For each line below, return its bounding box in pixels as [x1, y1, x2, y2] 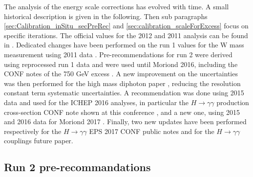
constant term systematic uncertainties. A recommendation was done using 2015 [4, 88, 244, 98]
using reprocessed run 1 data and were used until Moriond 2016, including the [4, 59, 238, 69]
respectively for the [4, 126, 62, 136]
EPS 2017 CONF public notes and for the [89, 126, 214, 136]
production [216, 97, 249, 107]
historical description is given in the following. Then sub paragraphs [4, 11, 208, 21]
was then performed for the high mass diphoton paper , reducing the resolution [4, 78, 241, 88]
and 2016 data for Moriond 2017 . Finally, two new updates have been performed [4, 116, 247, 127]
